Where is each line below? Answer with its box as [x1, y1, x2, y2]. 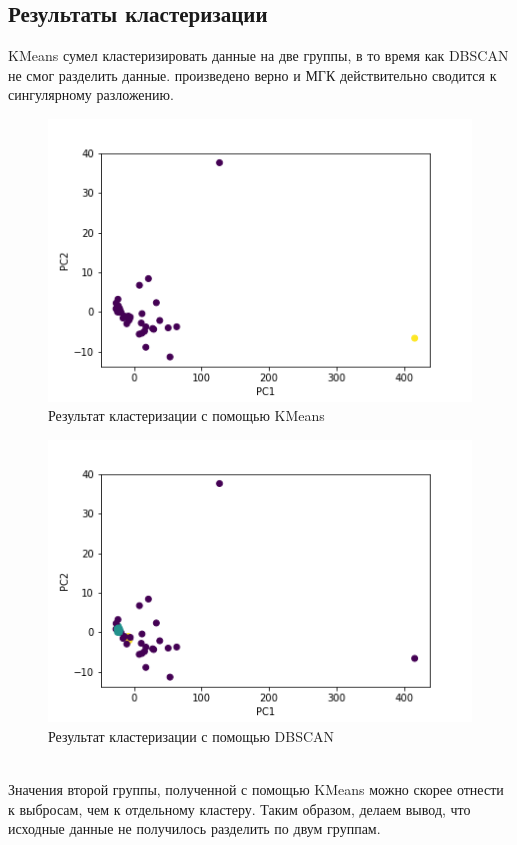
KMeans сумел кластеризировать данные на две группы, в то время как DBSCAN [8, 45, 509, 66]
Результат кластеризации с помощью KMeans [48, 405, 325, 426]
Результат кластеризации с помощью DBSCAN [48, 726, 335, 747]
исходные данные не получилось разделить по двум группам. [8, 818, 381, 839]
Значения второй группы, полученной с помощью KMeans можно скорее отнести [8, 779, 504, 800]
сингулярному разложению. [8, 84, 174, 105]
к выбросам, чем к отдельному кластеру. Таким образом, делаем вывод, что [8, 798, 471, 819]
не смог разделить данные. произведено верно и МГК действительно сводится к [8, 64, 497, 85]
